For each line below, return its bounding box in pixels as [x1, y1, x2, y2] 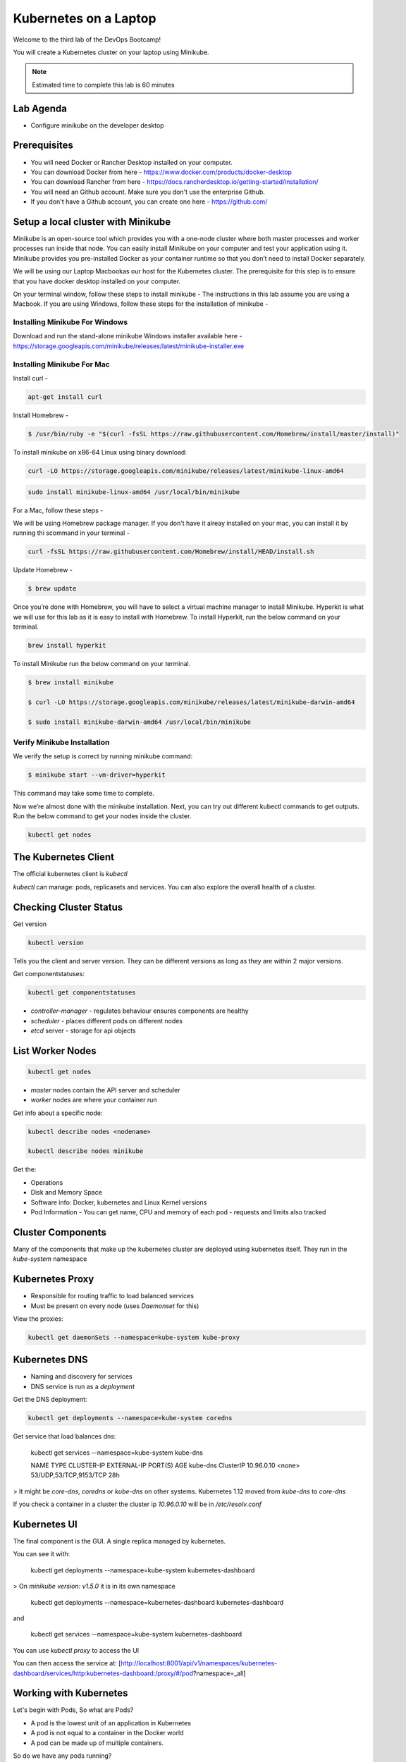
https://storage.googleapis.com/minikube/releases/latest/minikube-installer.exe [13, 342, 245, 350]
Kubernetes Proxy [13, 1273, 94, 1286]
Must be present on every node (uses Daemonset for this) [30, 1301, 199, 1310]
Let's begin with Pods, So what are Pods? [13, 1706, 134, 1714]
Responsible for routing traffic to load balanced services [30, 1292, 194, 1300]
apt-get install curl [27, 393, 103, 401]
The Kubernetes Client [13, 851, 115, 863]
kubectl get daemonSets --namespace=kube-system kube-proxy [27, 1333, 240, 1341]
